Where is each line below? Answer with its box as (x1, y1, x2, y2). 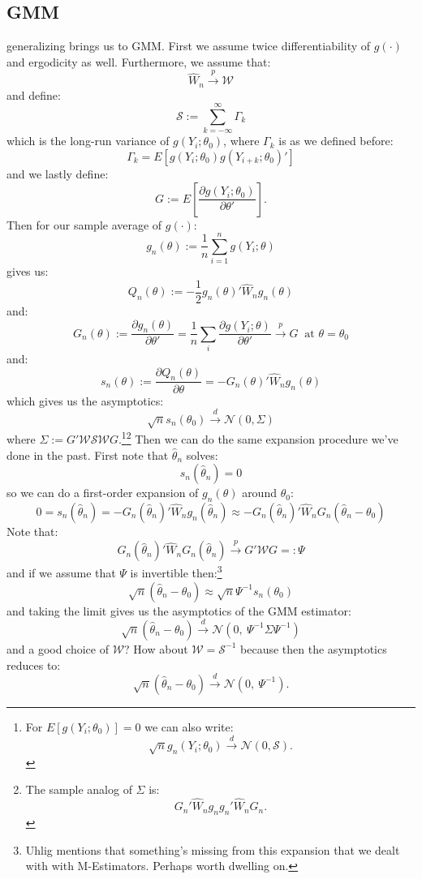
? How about (124, 640, 188, 657)
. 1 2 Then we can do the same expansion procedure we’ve (118, 428, 398, 447)
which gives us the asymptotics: (6, 392, 164, 409)
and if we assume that (6, 564, 116, 581)
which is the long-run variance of (6, 132, 170, 149)
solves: (186, 446, 218, 463)
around (242, 484, 277, 501)
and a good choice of (6, 640, 109, 657)
